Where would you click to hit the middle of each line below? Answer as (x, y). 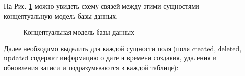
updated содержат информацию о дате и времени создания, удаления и (110, 58)
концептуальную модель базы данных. (61, 15)
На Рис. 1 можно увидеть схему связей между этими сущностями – (105, 6)
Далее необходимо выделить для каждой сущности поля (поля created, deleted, (123, 48)
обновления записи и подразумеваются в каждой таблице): (91, 67)
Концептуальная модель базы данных (79, 32)
